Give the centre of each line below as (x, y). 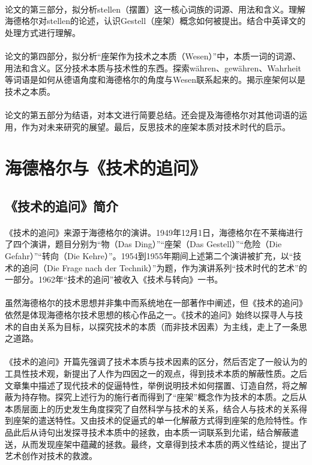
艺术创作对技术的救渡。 (51, 456)
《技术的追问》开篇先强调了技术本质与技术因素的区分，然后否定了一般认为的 (156, 361)
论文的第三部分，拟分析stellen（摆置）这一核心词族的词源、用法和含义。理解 (155, 9)
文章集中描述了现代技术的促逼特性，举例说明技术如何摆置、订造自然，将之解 (156, 385)
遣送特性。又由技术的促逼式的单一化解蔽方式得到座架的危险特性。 (168, 420)
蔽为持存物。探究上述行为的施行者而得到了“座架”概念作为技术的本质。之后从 (156, 397)
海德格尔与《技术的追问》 (106, 168)
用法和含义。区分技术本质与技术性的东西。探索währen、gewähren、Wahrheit (153, 67)
